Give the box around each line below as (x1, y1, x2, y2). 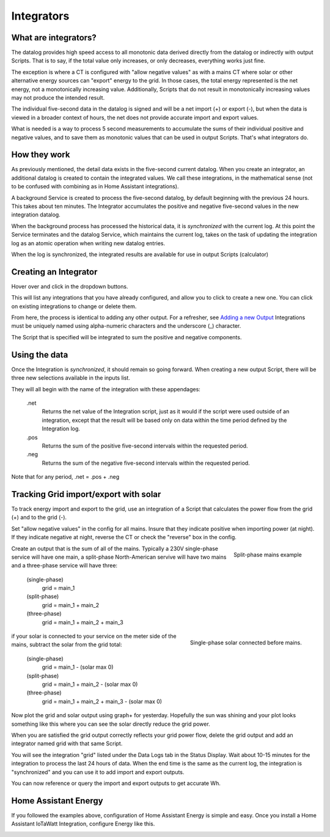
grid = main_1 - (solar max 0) (42, 663, 114, 671)
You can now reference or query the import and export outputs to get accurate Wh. (11, 780, 221, 787)
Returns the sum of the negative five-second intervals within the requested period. (42, 459, 250, 466)
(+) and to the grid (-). (11, 514, 67, 521)
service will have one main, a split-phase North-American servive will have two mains (11, 553, 227, 561)
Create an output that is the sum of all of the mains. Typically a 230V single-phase (11, 545, 218, 552)
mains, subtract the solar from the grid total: (11, 641, 122, 648)
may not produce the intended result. (11, 94, 105, 101)
